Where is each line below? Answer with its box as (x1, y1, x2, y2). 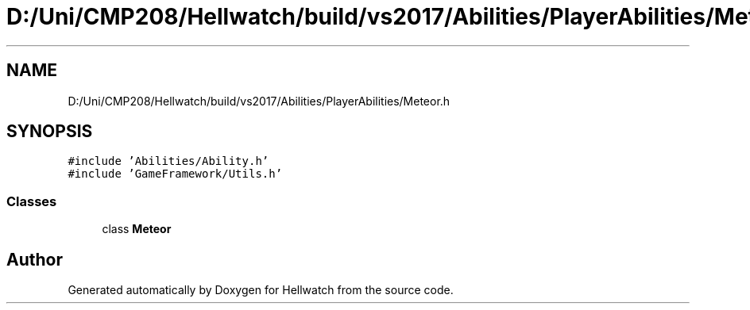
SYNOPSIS (6, 121, 93, 142)
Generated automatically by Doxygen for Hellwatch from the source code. (68, 283, 454, 297)
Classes (6, 193, 57, 209)
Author (6, 249, 63, 270)
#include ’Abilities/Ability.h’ (68, 155, 269, 168)
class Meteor (102, 222, 172, 236)
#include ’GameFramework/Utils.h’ (68, 167, 283, 181)
